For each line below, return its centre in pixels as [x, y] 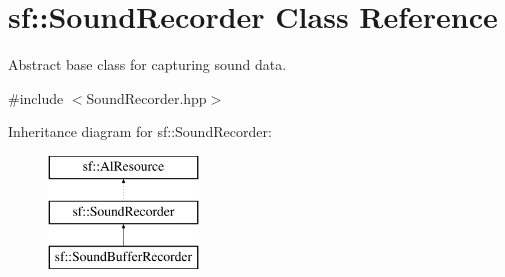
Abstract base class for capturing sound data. [147, 64]
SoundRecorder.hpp [146, 97]
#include [36, 97]
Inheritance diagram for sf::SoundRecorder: [140, 131]
